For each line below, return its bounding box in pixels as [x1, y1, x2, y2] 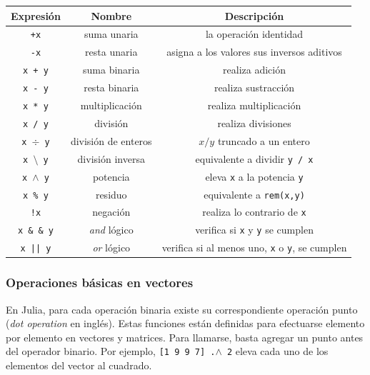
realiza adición [223, 62, 286, 77]
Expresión [11, 8, 61, 23]
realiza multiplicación [207, 98, 301, 112]
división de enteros [70, 133, 152, 148]
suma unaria [84, 26, 139, 41]
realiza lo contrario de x [202, 204, 306, 219]
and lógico [89, 222, 134, 237]
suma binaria [83, 62, 140, 77]
